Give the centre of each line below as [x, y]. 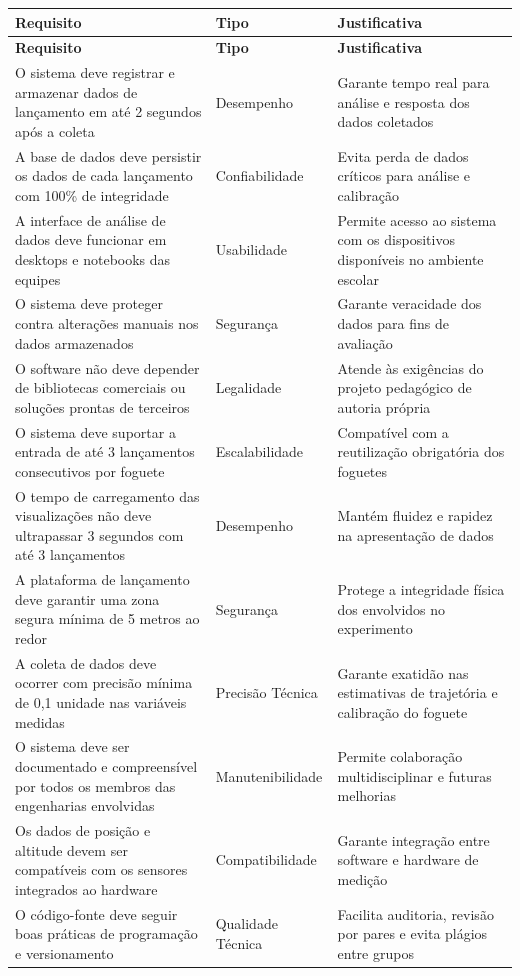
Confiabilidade [259, 175]
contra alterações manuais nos [107, 323]
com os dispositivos [396, 239]
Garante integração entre [413, 839]
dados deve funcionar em [91, 239]
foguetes [362, 470]
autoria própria [384, 406]
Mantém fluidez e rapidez [415, 515]
